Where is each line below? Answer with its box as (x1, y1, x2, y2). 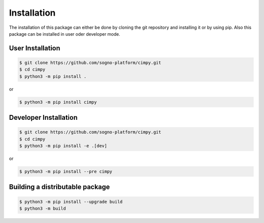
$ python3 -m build (19, 206, 66, 211)
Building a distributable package (9, 183, 110, 191)
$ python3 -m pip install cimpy (19, 99, 97, 105)
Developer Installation (9, 113, 78, 122)
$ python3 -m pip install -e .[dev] (19, 143, 108, 149)
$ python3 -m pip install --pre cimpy (19, 169, 112, 175)
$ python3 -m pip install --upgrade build (19, 199, 123, 204)
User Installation (9, 44, 61, 52)
